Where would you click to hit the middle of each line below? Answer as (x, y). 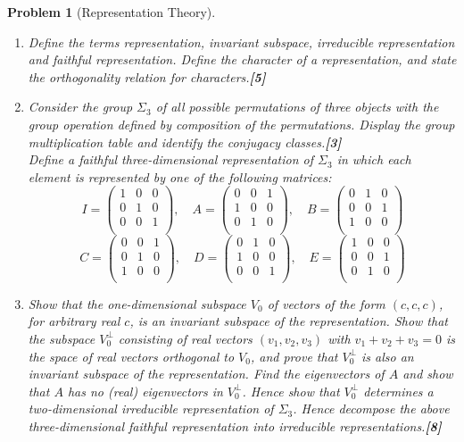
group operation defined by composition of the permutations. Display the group (241, 124)
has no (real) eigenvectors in (145, 391)
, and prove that (294, 356)
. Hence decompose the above (371, 409)
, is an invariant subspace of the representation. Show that (289, 321)
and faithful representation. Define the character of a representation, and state (242, 59)
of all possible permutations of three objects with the (297, 107)
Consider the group (80, 107)
